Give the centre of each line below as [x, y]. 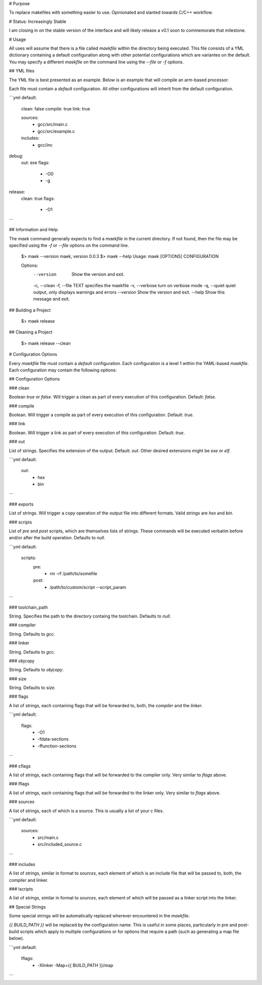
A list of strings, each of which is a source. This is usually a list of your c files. [86, 811]
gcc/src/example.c [56, 131]
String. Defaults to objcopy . [36, 670]
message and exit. [51, 299]
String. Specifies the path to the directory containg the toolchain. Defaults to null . [90, 616]
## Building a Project [30, 310]
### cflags [20, 766]
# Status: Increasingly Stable [38, 21]
